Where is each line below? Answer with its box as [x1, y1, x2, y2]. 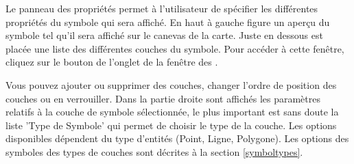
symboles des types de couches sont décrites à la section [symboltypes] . [5, 144, 303, 159]
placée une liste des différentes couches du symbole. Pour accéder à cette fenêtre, [5, 41, 344, 55]
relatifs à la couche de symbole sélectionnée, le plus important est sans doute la [5, 105, 339, 119]
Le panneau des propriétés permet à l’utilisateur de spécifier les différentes [5, 1, 318, 15]
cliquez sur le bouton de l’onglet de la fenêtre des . [5, 55, 218, 69]
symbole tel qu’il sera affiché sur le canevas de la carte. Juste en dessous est [5, 28, 323, 42]
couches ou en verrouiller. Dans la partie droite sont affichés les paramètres [5, 91, 320, 105]
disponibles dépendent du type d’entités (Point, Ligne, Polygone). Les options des [5, 131, 349, 146]
